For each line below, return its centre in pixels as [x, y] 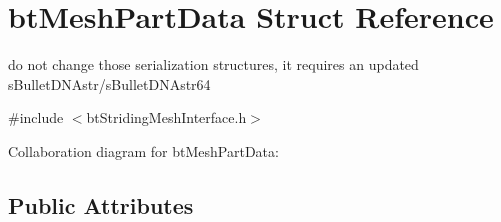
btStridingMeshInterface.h [166, 117]
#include [36, 117]
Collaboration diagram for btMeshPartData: [143, 150]
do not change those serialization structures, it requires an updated [213, 64]
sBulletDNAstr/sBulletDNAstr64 [109, 83]
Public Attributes [101, 204]
